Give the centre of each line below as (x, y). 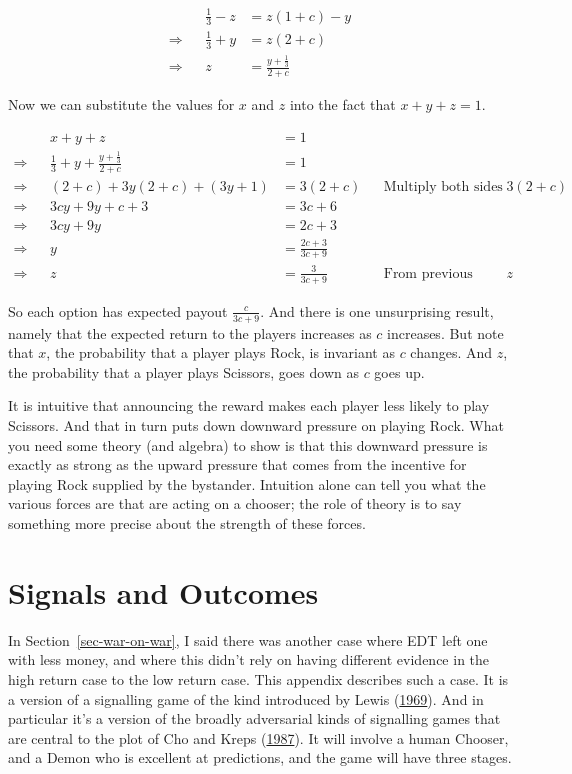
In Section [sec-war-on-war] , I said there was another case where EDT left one (248, 639)
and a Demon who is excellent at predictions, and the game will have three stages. (260, 757)
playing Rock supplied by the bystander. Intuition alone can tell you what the (247, 483)
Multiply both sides (443, 187)
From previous (428, 273)
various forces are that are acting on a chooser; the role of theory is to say (235, 503)
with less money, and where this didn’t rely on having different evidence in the (249, 659)
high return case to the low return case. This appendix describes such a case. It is (258, 678)
